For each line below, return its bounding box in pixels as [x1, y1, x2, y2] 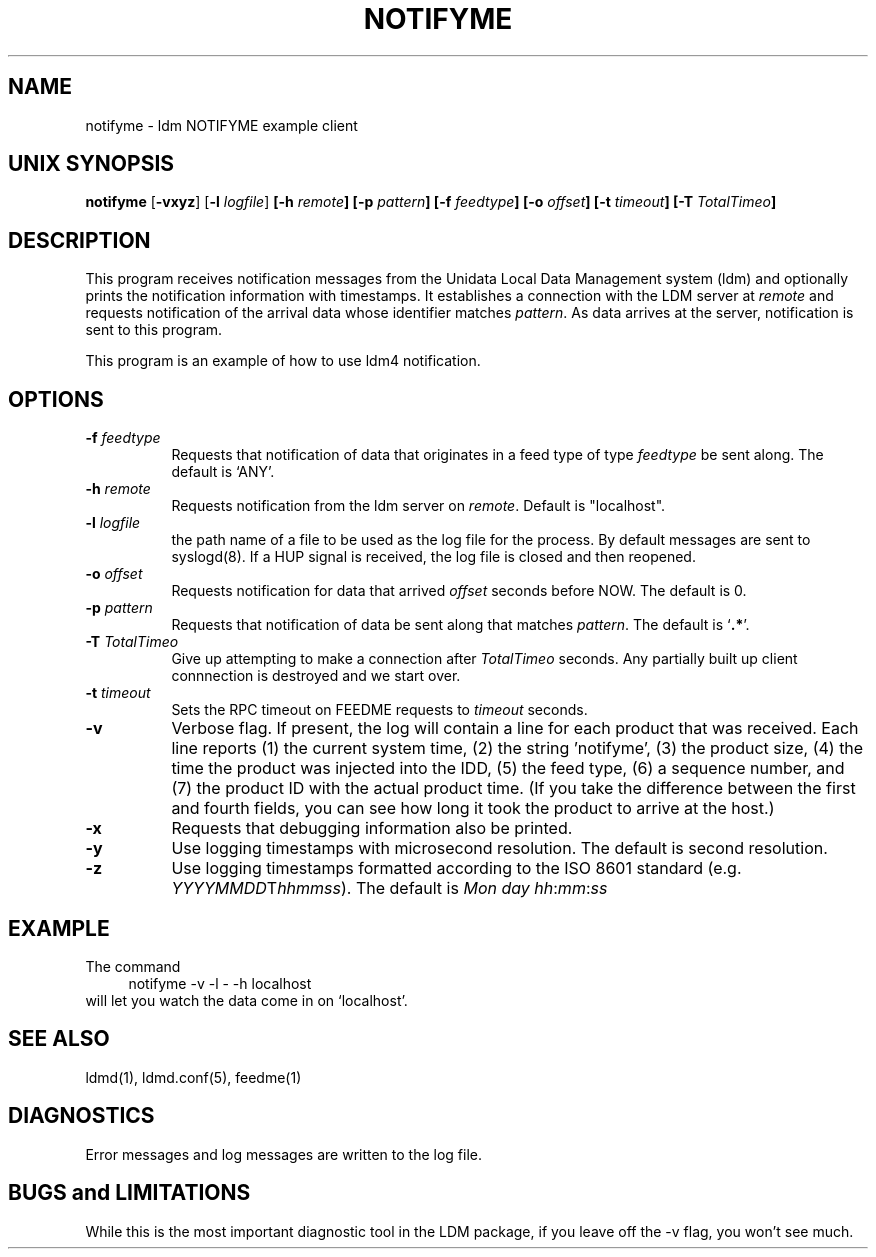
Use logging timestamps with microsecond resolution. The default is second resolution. [171, 838, 828, 859]
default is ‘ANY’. [171, 463, 275, 481]
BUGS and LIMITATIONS [8, 1180, 251, 1206]
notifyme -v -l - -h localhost [128, 974, 312, 992]
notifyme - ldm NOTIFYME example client [85, 116, 358, 134]
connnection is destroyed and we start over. [171, 667, 461, 685]
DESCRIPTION [8, 227, 151, 253]
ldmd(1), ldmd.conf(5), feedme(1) [85, 1068, 302, 1086]
